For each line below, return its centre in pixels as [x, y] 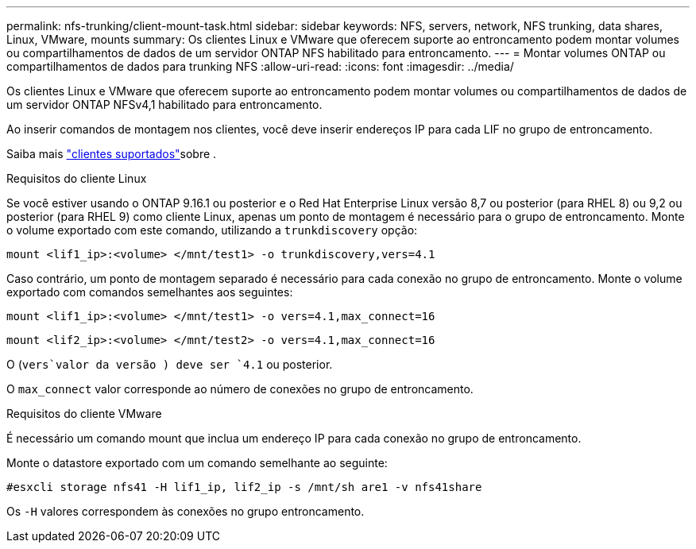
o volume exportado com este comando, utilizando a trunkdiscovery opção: [212, 230]
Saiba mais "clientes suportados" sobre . [112, 154]
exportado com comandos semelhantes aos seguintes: [150, 292]
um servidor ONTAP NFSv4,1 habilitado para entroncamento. [164, 104]
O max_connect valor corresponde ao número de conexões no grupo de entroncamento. [240, 389]
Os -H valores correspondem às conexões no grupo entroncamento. [186, 511]
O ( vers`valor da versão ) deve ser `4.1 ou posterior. [170, 364]
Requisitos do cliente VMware [84, 414]
